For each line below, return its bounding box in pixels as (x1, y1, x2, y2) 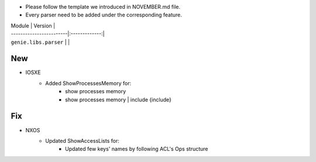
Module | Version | (11, 22, 56, 29)
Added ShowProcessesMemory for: (45, 79, 132, 87)
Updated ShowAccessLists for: (45, 137, 119, 144)
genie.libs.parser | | (11, 38, 70, 45)
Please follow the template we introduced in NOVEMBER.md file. (25, 3, 181, 10)
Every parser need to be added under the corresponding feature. (25, 12, 183, 19)
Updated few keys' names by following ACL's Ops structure (65, 146, 208, 153)
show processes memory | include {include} (65, 96, 172, 103)
